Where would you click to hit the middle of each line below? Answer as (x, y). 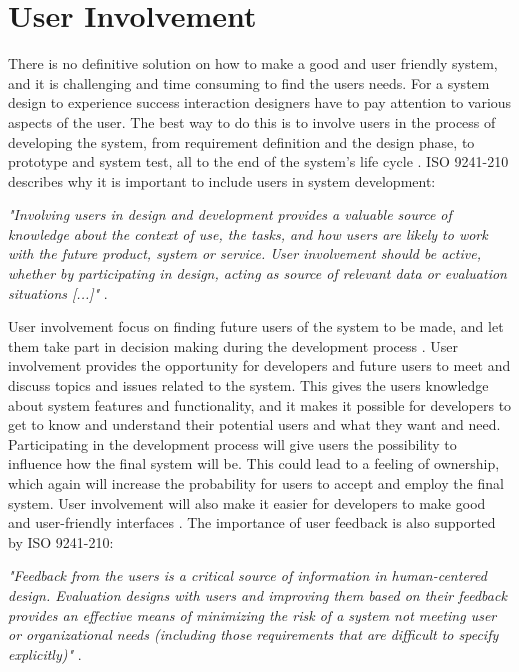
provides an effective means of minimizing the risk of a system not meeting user (252, 614)
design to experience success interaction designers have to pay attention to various (260, 102)
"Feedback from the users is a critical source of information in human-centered (247, 575)
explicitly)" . (45, 653)
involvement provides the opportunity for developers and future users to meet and (259, 365)
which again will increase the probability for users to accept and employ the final (256, 483)
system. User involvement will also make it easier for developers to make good (247, 502)
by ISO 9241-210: (61, 541)
